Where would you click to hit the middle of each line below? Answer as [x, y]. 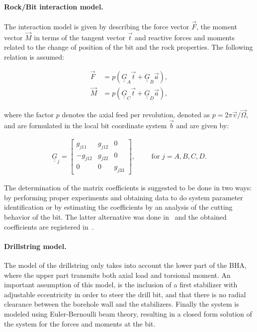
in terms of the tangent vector [80, 37]
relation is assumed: [34, 57]
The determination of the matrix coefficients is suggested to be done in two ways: [128, 188]
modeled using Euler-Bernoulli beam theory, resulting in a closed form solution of [128, 314]
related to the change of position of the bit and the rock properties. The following [128, 47]
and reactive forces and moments [185, 37]
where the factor [29, 115]
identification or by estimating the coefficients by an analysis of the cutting [118, 207]
